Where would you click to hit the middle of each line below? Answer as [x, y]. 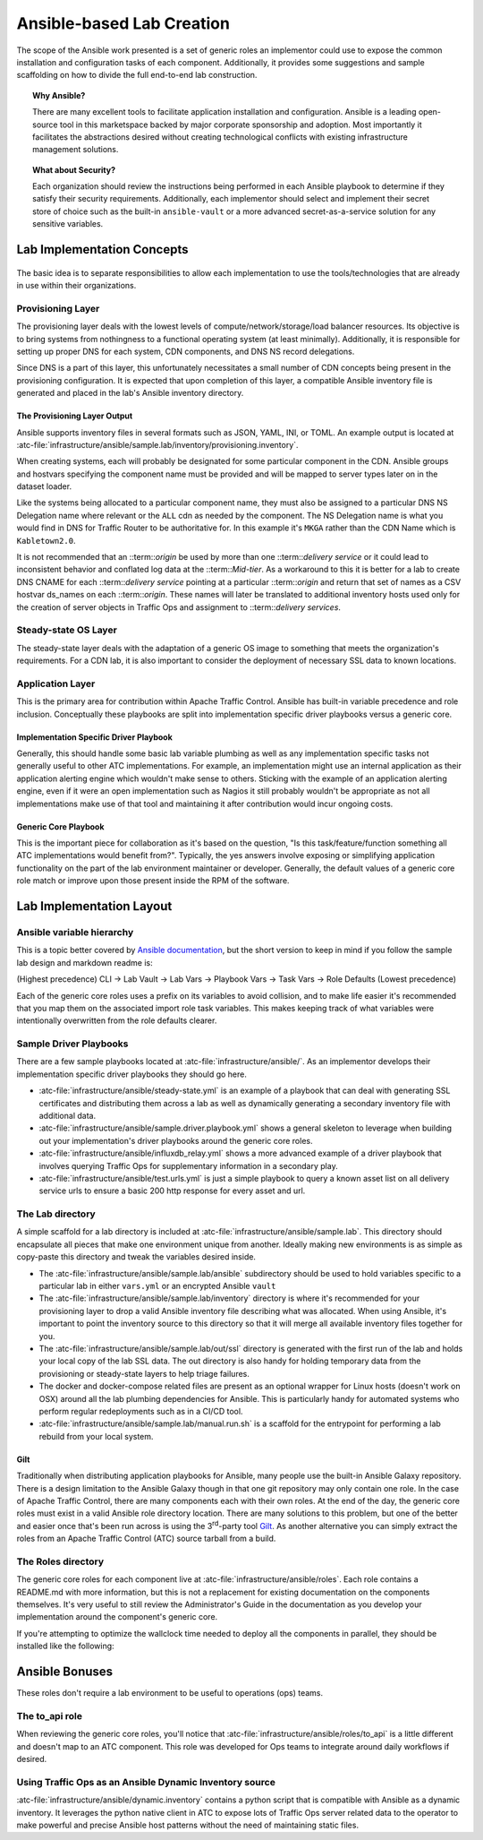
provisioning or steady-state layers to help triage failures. [144, 1373]
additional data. [68, 1115]
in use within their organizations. [76, 286]
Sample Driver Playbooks [72, 1044]
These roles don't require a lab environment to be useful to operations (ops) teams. [170, 1693]
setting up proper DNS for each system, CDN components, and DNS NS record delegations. [186, 351]
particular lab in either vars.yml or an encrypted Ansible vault [157, 1286]
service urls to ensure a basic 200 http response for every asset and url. [172, 1191]
